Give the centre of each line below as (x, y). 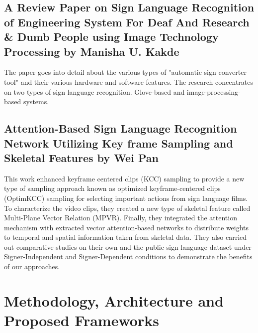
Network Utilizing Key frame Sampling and (119, 143)
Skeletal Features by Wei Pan (81, 157)
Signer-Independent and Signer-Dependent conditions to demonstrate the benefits (128, 256)
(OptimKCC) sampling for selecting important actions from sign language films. (126, 198)
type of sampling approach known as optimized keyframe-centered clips (112, 188)
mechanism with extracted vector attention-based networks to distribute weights (127, 227)
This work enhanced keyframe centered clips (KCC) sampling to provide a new (124, 178)
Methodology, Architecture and (114, 300)
